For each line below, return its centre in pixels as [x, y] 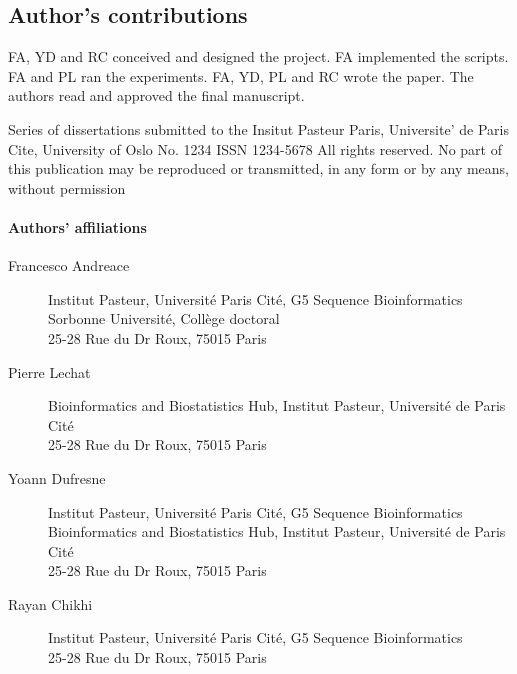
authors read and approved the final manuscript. [156, 95]
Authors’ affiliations [77, 226]
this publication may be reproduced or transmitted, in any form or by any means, [259, 168]
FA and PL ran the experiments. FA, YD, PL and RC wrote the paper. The [241, 75]
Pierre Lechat [49, 371]
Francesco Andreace [69, 265]
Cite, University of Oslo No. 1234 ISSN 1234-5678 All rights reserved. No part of [255, 148]
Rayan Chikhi [50, 603]
